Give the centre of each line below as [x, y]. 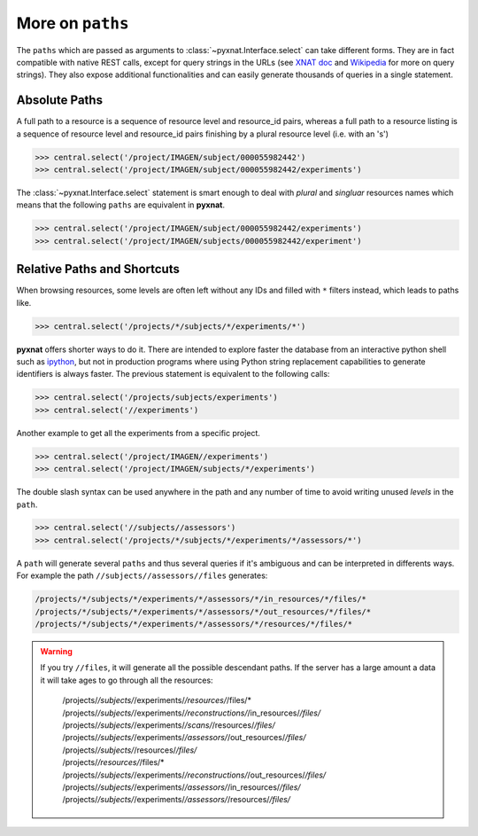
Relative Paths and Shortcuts [98, 269]
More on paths [73, 23]
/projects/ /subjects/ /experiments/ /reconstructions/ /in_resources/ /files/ [192, 713]
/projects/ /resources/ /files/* [113, 762]
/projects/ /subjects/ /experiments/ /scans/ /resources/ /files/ [169, 725]
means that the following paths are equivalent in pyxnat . [121, 205]
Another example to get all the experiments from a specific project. [139, 433]
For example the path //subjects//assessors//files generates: [142, 575]
